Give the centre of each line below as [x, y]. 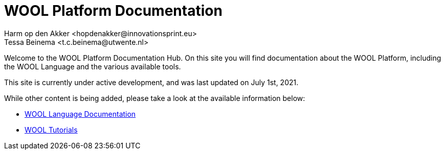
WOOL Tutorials [51, 130]
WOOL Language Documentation [80, 114]
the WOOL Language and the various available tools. [93, 66]
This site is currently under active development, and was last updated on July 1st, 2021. [151, 82]
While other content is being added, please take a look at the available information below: [155, 98]
